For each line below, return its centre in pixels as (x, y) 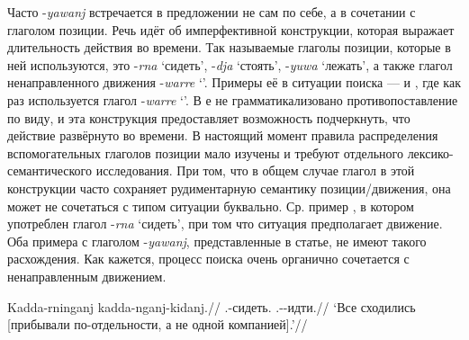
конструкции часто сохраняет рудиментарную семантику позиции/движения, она (229, 188)
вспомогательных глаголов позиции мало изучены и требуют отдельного (205, 152)
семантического (50, 170)
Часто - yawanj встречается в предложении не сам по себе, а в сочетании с (212, 12)
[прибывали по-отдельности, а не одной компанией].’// (158, 324)
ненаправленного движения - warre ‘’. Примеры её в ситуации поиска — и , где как (234, 82)
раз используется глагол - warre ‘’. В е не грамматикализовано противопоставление (233, 99)
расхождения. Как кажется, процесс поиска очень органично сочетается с (208, 259)
